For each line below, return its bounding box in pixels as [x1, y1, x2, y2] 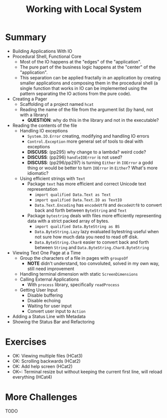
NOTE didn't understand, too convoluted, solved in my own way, [27, 260, 160, 266]
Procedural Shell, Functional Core [12, 53, 81, 59]
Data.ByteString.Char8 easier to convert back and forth [34, 239, 150, 245]
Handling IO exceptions [19, 127, 68, 133]
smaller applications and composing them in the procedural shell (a [19, 80, 158, 86]
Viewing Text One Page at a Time [12, 250, 81, 256]
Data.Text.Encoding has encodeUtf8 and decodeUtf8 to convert [34, 202, 162, 208]
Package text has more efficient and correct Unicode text [27, 181, 147, 187]
